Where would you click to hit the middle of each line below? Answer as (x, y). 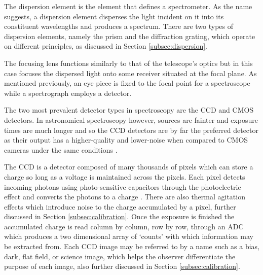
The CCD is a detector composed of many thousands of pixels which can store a (129, 167)
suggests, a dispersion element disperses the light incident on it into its (114, 16)
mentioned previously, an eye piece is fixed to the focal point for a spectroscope (127, 83)
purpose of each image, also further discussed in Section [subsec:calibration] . (122, 266)
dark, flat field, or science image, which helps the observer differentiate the (120, 256)
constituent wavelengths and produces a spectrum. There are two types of (119, 26)
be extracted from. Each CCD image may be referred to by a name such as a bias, (132, 246)
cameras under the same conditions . (61, 149)
